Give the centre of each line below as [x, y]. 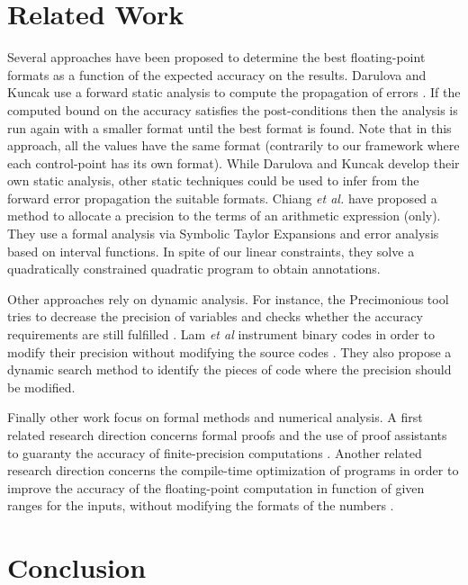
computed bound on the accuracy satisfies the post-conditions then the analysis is [233, 109]
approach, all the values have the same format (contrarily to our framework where [234, 145]
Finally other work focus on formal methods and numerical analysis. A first [215, 417]
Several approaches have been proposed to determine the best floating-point [216, 57]
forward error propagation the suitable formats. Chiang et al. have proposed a [222, 198]
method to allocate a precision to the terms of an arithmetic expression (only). [224, 216]
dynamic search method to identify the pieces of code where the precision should [229, 369]
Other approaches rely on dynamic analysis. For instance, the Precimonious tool [228, 298]
